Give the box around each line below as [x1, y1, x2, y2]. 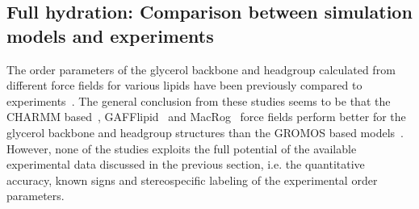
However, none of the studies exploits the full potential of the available [6, 140, 357, 157]
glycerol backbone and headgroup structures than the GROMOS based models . [6, 123, 404, 140]
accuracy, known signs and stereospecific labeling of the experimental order [6, 171, 378, 188]
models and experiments [6, 23, 214, 48]
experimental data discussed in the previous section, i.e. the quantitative [6, 156, 365, 173]
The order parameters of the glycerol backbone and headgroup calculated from [6, 61, 396, 77]
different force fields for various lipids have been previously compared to [6, 77, 362, 94]
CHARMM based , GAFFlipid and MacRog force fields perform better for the [6, 108, 406, 125]
